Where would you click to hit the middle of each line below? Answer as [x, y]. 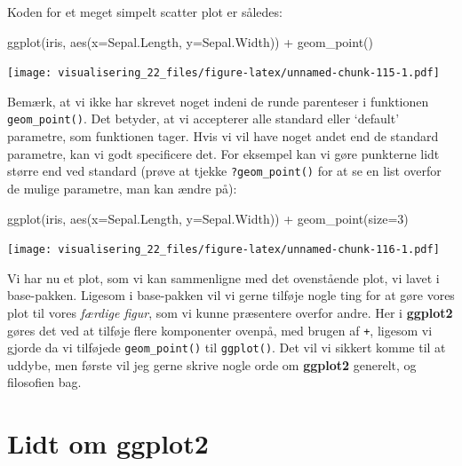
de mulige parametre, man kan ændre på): [122, 188]
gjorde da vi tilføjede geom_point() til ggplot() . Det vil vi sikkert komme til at [227, 348]
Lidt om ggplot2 [108, 443]
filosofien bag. [44, 382]
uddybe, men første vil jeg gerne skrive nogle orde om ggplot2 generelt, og [212, 364]
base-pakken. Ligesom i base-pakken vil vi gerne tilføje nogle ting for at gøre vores [231, 295]
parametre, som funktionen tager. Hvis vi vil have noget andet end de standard [223, 136]
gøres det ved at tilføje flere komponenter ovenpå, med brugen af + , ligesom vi [220, 330]
